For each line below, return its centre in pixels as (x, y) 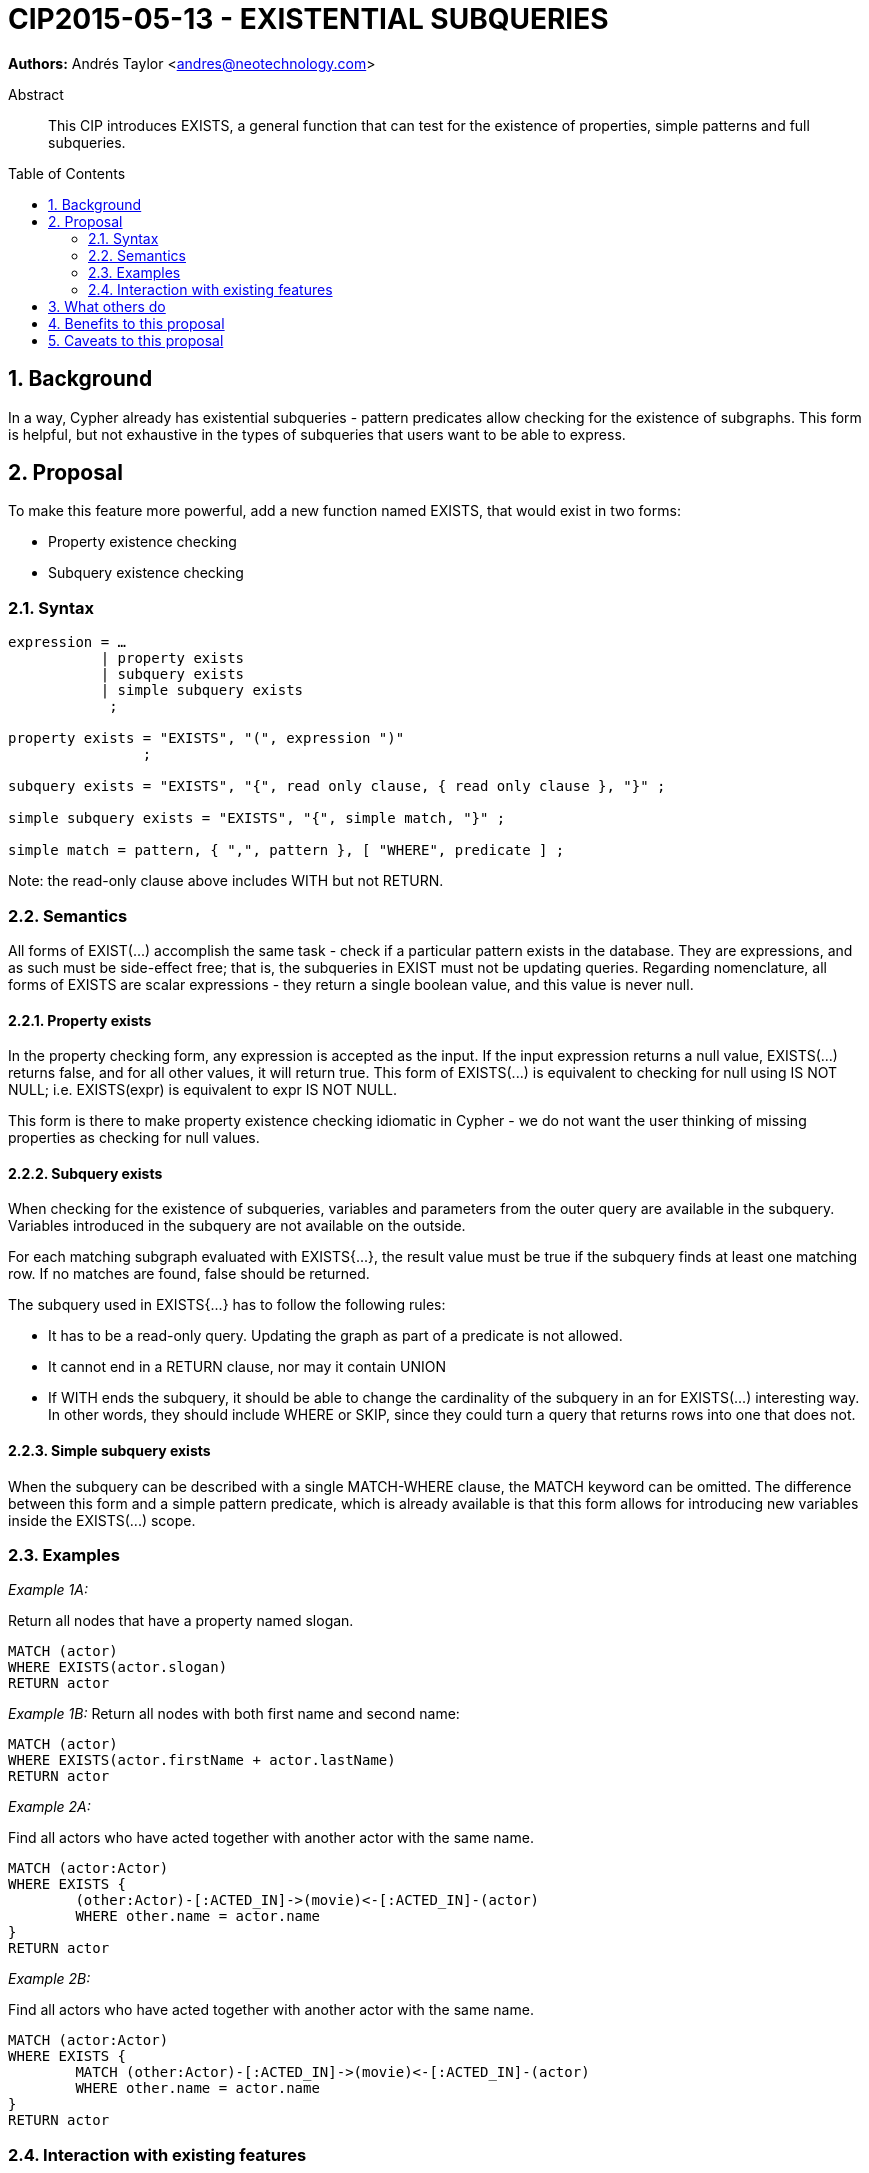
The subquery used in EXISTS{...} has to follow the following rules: (227, 1305)
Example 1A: (48, 1590)
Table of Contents (67, 173)
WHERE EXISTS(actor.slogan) (118, 1667)
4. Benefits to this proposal (136, 323)
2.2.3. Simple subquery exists (109, 1450)
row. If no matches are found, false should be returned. (189, 1274)
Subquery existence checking (146, 573)
